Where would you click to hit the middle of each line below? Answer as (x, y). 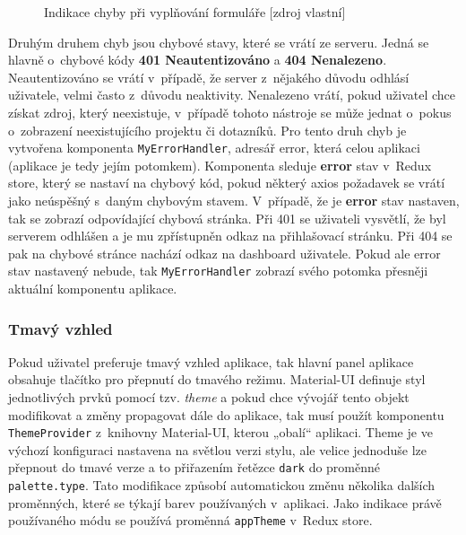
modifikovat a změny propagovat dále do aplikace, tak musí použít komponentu (226, 414)
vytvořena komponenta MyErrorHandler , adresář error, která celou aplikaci (214, 148)
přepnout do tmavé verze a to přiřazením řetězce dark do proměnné (194, 467)
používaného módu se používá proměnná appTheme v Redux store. (190, 520)
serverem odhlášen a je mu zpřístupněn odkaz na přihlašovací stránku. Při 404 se (230, 236)
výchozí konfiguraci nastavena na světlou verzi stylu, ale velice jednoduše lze (218, 449)
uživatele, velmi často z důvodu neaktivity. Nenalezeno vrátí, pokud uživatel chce (232, 95)
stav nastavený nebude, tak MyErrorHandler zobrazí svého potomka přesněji (218, 271)
